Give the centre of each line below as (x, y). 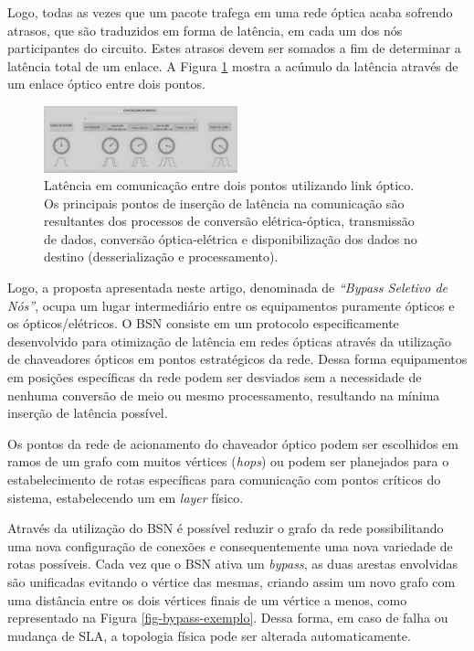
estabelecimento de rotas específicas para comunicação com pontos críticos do (224, 479)
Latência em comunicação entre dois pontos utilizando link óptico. (229, 185)
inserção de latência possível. (88, 413)
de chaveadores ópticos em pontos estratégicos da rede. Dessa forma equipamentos (237, 359)
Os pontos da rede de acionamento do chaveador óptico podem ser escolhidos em (233, 443)
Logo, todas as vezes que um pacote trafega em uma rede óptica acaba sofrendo (230, 12)
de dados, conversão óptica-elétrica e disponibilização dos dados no (231, 238)
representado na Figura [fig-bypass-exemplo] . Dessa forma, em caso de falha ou (228, 618)
